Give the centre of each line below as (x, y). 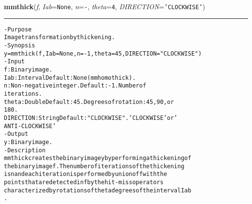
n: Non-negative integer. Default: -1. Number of (75, 86)
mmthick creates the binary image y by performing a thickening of (98, 158)
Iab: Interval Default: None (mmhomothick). (70, 78)
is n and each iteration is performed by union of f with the (86, 174)
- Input (14, 62)
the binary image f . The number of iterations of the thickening (94, 166)
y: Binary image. (28, 142)
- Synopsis (20, 45)
